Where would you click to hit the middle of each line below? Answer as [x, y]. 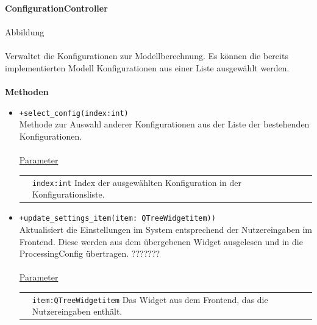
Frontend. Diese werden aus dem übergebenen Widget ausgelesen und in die [161, 241]
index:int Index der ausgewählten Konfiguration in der [137, 182]
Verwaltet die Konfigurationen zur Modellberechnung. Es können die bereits [147, 56]
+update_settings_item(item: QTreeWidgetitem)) [117, 219]
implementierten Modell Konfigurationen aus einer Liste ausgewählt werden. [147, 67]
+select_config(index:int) [74, 113]
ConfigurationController [56, 8]
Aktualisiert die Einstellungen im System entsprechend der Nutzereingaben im [166, 229]
